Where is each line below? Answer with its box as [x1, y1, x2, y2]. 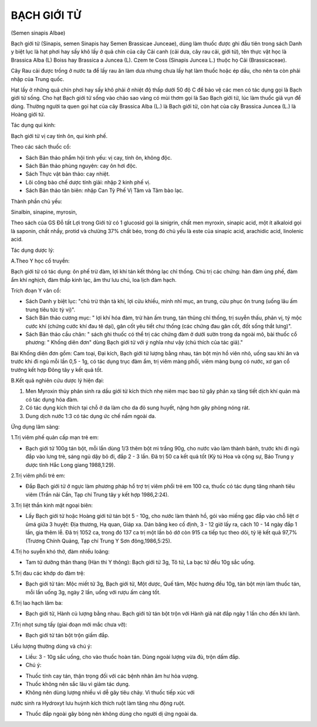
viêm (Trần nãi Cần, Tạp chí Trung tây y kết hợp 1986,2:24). [25, 491, 170, 498]
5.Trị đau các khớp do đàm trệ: [11, 570, 85, 577]
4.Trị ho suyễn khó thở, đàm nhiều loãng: [11, 548, 110, 555]
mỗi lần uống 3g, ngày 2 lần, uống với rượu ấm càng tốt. [25, 588, 161, 595]
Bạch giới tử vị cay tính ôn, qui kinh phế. [11, 132, 108, 139]
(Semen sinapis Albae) [11, 29, 66, 36]
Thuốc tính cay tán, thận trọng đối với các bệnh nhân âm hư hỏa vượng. [25, 672, 199, 679]
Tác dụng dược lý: [11, 247, 55, 254]
